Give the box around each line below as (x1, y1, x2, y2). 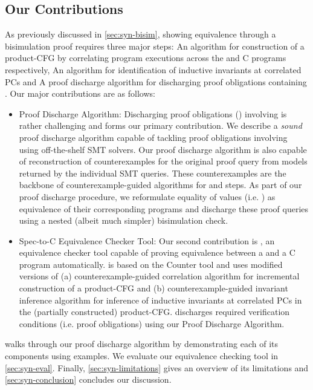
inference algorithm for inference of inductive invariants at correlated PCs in (19, 293, 302, 306)
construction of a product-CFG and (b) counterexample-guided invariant (19, 282, 288, 294)
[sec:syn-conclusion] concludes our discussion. (5, 373, 172, 386)
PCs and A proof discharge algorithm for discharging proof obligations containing (5, 75, 307, 88)
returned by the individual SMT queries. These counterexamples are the (19, 166, 286, 179)
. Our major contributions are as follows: (5, 87, 155, 100)
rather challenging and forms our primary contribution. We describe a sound (19, 119, 302, 132)
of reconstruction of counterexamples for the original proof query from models (19, 155, 308, 167)
